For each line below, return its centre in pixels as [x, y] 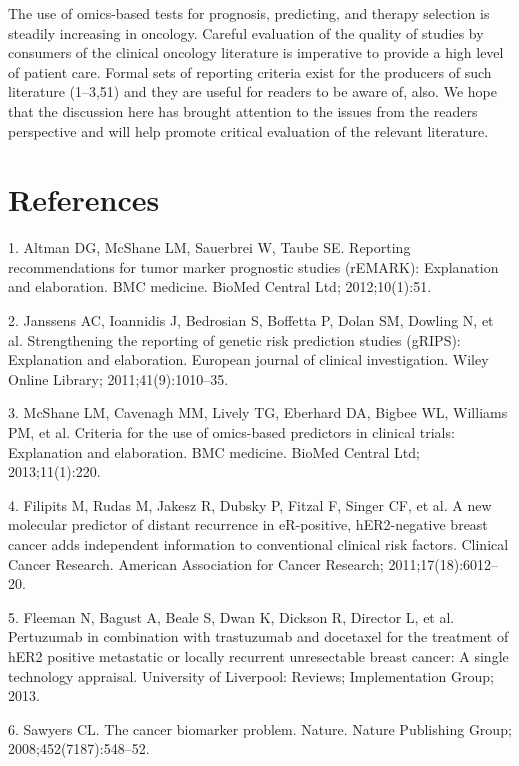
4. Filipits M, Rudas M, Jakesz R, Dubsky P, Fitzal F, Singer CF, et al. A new [250, 504]
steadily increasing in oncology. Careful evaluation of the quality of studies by [246, 32]
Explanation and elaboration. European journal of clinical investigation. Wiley [248, 359]
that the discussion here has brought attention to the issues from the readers [243, 110]
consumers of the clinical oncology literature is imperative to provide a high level [256, 52]
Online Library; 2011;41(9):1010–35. [118, 378]
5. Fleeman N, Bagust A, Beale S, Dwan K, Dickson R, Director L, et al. [231, 616]
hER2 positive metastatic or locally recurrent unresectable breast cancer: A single [258, 655]
